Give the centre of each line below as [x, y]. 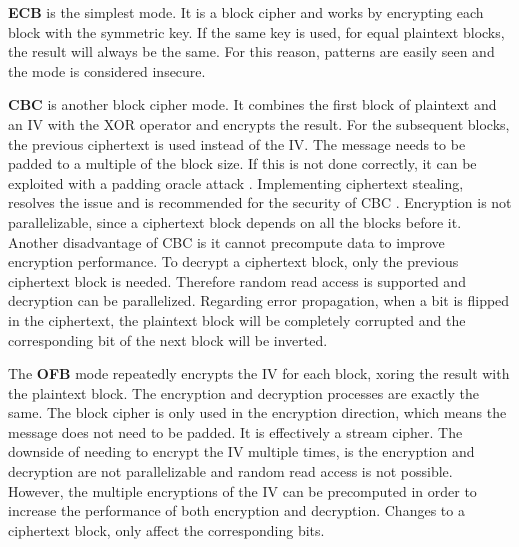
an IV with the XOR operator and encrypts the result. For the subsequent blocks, [259, 123]
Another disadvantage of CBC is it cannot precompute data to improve [226, 241]
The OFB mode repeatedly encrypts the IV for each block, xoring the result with [259, 373]
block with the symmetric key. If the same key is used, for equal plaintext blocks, [256, 31]
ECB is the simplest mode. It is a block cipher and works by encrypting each [246, 12]
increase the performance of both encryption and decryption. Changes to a [236, 510]
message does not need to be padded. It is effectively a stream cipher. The [235, 431]
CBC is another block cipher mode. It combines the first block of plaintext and [252, 104]
